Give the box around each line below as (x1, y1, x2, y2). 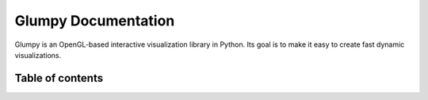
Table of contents (14, 71, 103, 85)
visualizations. (14, 50, 62, 60)
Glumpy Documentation (14, 12, 175, 29)
